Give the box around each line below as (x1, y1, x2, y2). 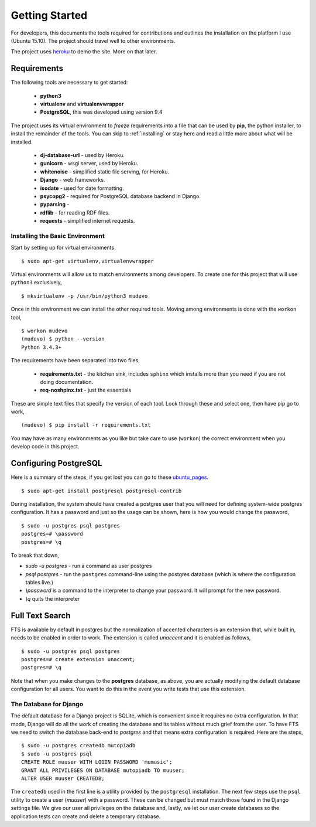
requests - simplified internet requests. (40, 217, 135, 224)
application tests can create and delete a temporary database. (11, 812, 161, 820)
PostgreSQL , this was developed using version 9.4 (40, 108, 163, 115)
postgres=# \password (21, 530, 83, 537)
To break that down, (11, 552, 60, 559)
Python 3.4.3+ (21, 343, 61, 350)
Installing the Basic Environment (11, 232, 105, 240)
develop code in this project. (11, 443, 80, 450)
